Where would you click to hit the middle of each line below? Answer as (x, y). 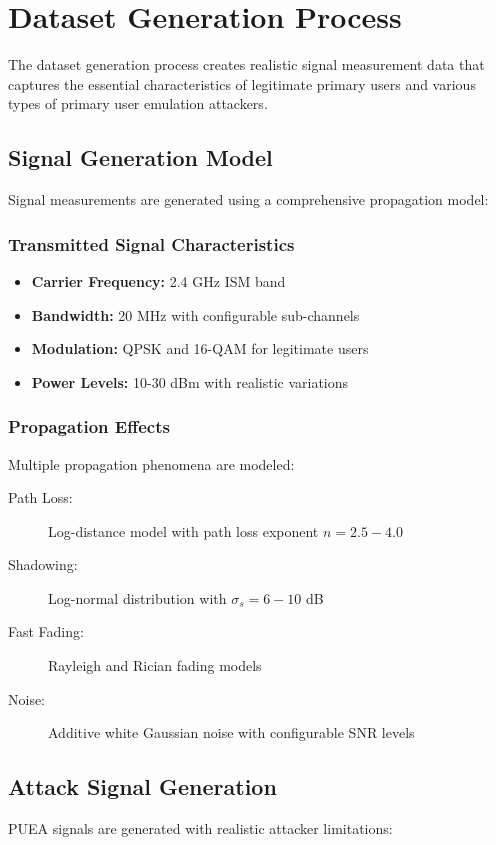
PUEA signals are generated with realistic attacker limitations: (200, 828)
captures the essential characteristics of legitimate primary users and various (242, 83)
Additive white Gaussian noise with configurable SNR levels (231, 732)
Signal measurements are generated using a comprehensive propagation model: (248, 199)
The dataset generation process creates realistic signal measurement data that (246, 64)
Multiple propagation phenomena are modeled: (151, 463)
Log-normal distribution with (137, 597)
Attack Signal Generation (142, 786)
